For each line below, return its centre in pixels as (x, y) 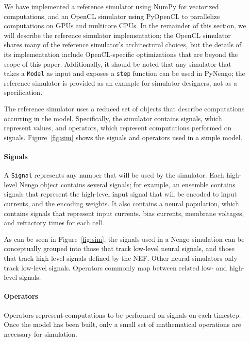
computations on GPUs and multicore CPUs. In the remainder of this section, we (125, 26)
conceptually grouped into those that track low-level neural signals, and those (119, 248)
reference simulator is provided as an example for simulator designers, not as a (121, 82)
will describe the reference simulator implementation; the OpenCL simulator (117, 35)
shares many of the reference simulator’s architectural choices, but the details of (123, 45)
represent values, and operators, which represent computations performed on (118, 128)
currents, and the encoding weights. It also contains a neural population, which (122, 204)
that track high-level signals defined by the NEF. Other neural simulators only (121, 258)
